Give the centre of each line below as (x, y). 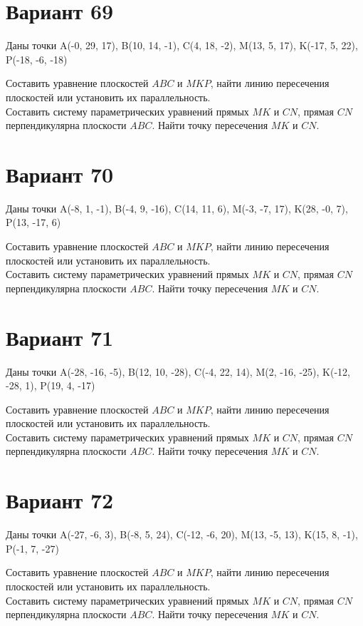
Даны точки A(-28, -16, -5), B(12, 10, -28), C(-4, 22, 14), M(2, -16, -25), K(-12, (178, 371)
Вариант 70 (60, 174)
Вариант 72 (60, 500)
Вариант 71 (60, 337)
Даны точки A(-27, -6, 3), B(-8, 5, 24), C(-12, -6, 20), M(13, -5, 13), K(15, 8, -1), (182, 534)
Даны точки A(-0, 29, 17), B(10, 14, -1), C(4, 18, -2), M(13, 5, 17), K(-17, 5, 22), (182, 45)
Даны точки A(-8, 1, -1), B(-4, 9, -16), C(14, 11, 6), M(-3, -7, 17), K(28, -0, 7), (177, 208)
